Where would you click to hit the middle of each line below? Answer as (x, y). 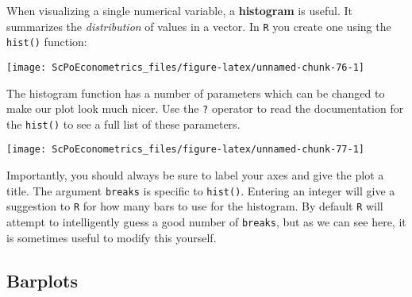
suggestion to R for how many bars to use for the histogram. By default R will (195, 206)
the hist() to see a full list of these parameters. (123, 123)
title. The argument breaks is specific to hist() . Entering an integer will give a (201, 190)
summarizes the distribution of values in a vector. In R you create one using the (199, 26)
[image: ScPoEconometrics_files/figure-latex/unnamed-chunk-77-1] (186, 150)
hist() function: (47, 42)
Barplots (42, 280)
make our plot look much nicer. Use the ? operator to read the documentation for (205, 108)
